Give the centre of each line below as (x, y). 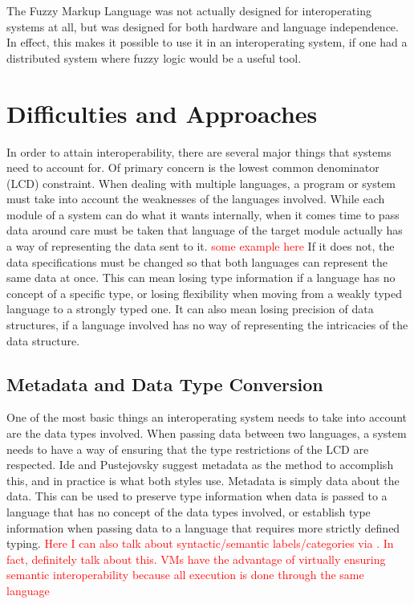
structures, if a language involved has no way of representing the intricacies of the (207, 325)
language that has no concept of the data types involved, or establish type (189, 511)
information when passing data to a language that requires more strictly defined (203, 527)
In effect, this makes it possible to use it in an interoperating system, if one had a (207, 42)
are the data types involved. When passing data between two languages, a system (207, 433)
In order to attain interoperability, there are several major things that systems (199, 151)
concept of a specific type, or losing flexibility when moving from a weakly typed (204, 293)
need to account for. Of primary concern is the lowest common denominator (193, 167)
